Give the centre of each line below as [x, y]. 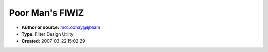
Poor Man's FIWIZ [47, 13]
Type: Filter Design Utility [48, 34]
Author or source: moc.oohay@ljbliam [61, 27]
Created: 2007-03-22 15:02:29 [53, 41]
